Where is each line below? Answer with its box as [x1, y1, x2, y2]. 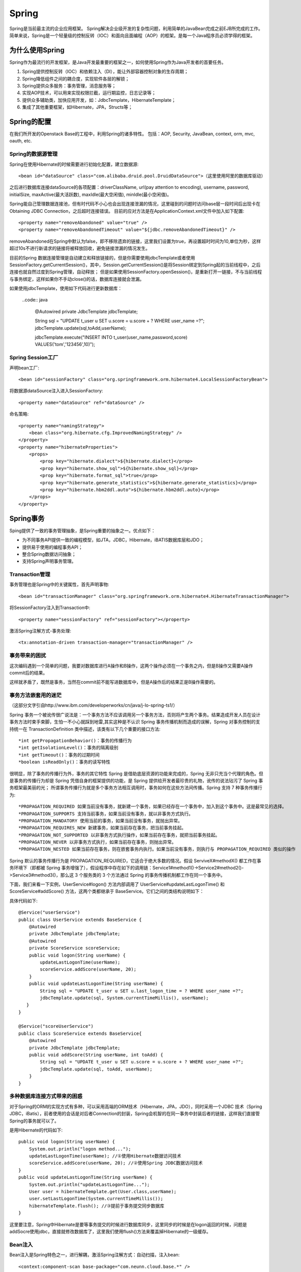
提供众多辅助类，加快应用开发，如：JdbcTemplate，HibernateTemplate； [22, 97, 176, 103]
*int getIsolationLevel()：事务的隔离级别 [18, 745, 119, 750]
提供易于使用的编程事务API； [22, 544, 83, 550]
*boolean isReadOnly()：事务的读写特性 [18, 759, 111, 765]
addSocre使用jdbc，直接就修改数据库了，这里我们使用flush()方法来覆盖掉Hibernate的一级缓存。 [9, 1228, 211, 1234]
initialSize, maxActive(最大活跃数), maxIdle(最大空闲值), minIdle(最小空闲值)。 [9, 191, 172, 197]
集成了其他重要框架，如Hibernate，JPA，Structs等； [22, 104, 133, 110]
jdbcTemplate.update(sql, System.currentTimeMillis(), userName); [40, 995, 209, 1001]
